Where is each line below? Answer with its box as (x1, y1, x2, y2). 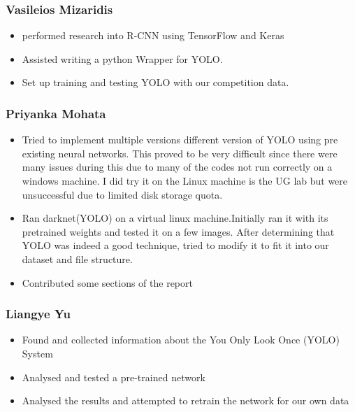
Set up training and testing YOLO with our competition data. (22, 75, 289, 90)
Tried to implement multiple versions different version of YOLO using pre (22, 132, 338, 147)
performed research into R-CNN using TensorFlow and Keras (22, 28, 284, 43)
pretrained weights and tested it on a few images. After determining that (22, 224, 335, 239)
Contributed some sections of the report (22, 275, 193, 290)
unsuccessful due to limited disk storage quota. (22, 187, 223, 201)
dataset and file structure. (22, 251, 133, 266)
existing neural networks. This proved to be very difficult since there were (22, 145, 338, 160)
